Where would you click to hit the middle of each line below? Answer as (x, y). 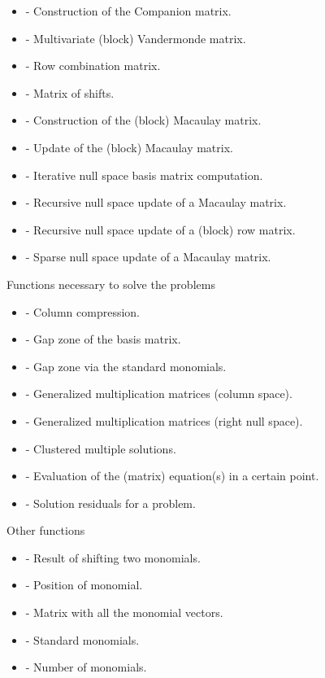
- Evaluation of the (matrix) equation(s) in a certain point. (172, 476)
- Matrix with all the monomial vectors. (124, 612)
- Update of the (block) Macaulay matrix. (129, 147)
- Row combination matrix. (93, 66)
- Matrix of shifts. (70, 92)
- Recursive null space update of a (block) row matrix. (160, 229)
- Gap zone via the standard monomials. (126, 366)
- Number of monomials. (86, 667)
